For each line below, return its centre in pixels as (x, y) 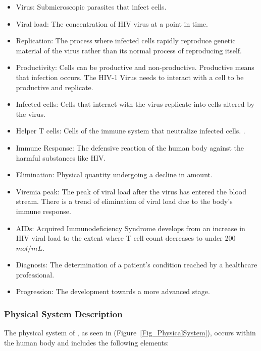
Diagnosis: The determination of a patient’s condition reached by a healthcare (137, 265)
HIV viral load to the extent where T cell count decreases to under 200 (126, 238)
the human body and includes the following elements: (87, 342)
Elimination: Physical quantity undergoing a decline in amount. (114, 174)
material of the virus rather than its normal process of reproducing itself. (129, 50)
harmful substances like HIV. (61, 157)
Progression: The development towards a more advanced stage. (113, 291)
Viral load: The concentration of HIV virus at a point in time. (112, 23)
